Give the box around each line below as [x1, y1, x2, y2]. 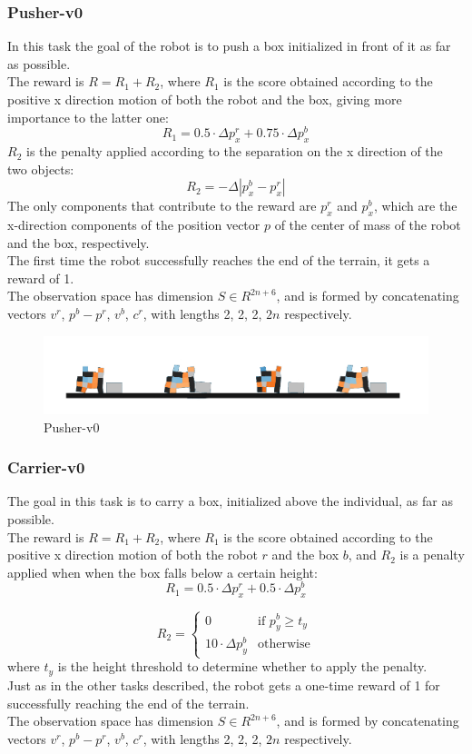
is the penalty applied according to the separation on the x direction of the [25, 142, 443, 161]
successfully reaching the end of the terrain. [7, 693, 250, 712]
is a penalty [399, 545, 465, 564]
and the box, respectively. [7, 233, 150, 252]
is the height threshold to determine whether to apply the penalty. [57, 657, 428, 676]
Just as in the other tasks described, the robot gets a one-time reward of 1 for [7, 675, 440, 694]
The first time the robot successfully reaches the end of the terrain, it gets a [7, 251, 430, 270]
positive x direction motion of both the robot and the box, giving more [7, 90, 402, 108]
